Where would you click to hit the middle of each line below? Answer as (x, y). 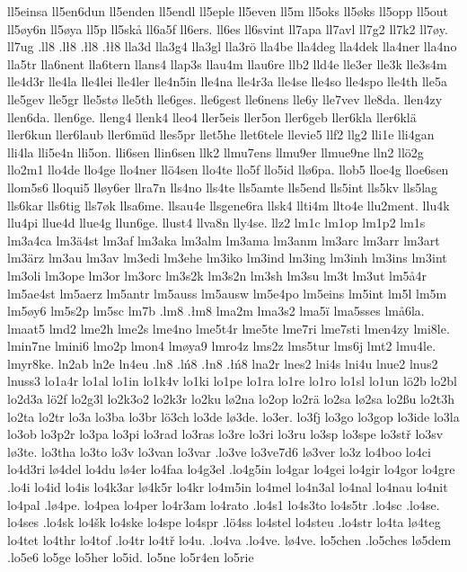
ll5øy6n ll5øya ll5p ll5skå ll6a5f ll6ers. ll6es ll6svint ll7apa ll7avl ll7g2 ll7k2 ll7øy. (228, 28)
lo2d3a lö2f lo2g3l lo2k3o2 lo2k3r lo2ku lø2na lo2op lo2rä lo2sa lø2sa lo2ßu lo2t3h (231, 399)
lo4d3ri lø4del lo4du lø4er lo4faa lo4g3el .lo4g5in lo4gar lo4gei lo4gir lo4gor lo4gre (231, 469)
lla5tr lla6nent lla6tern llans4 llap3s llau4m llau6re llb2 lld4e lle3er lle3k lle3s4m (227, 63)
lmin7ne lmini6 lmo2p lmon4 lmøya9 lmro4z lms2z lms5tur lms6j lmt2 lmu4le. (222, 346)
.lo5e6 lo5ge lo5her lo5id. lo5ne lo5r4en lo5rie (131, 557)
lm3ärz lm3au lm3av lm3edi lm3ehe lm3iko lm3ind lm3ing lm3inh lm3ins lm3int (227, 258)
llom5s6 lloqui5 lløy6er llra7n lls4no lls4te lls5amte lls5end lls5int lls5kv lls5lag (223, 187)
